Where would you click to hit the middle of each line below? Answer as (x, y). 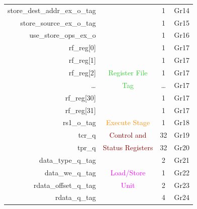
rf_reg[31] (81, 110)
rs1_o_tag (79, 122)
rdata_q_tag (76, 197)
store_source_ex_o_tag (58, 22)
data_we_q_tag (70, 172)
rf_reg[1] (82, 60)
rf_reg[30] (81, 97)
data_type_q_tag (68, 160)
